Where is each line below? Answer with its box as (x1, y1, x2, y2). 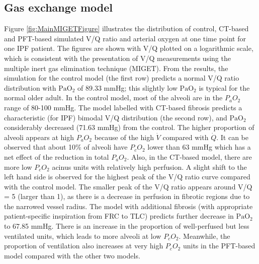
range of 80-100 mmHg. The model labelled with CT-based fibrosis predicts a (4, 102, 242, 112)
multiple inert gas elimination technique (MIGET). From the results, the (4, 62, 228, 73)
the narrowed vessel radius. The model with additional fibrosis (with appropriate (4, 201, 253, 211)
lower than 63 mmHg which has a (147, 142, 251, 152)
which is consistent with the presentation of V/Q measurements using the (4, 52, 231, 63)
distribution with (4, 82, 56, 93)
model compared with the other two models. (4, 250, 140, 260)
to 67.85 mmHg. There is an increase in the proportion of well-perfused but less (4, 221, 249, 231)
